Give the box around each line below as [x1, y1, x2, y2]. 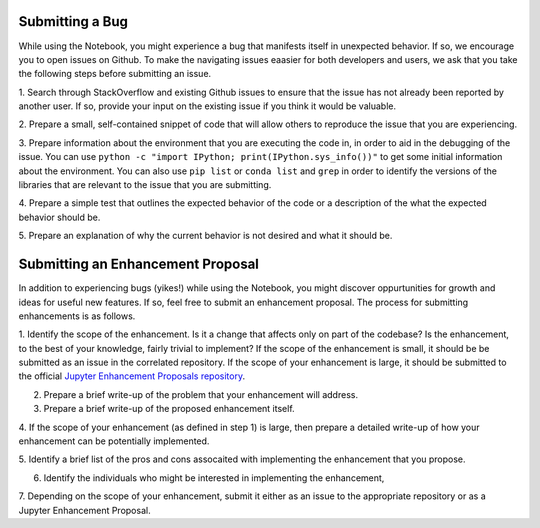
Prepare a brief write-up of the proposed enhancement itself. [43, 403, 295, 415]
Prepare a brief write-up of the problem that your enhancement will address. [43, 388, 359, 400]
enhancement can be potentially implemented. [18, 435, 210, 447]
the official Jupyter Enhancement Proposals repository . [18, 370, 245, 382]
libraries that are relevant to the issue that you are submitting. [18, 179, 272, 191]
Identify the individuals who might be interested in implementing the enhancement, [43, 471, 385, 484]
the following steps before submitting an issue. [18, 68, 212, 80]
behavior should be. [18, 211, 101, 223]
